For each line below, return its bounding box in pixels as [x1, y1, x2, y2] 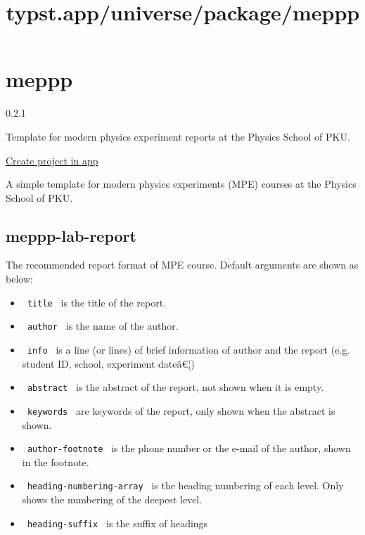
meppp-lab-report [6, 224, 136, 246]
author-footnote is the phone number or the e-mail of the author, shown [27, 441, 351, 456]
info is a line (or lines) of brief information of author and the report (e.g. [27, 342, 350, 356]
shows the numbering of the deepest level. [22, 492, 203, 507]
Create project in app [6, 153, 98, 167]
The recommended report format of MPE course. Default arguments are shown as [6, 257, 359, 272]
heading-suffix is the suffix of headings [27, 515, 208, 530]
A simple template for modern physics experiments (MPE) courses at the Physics [6, 176, 357, 191]
